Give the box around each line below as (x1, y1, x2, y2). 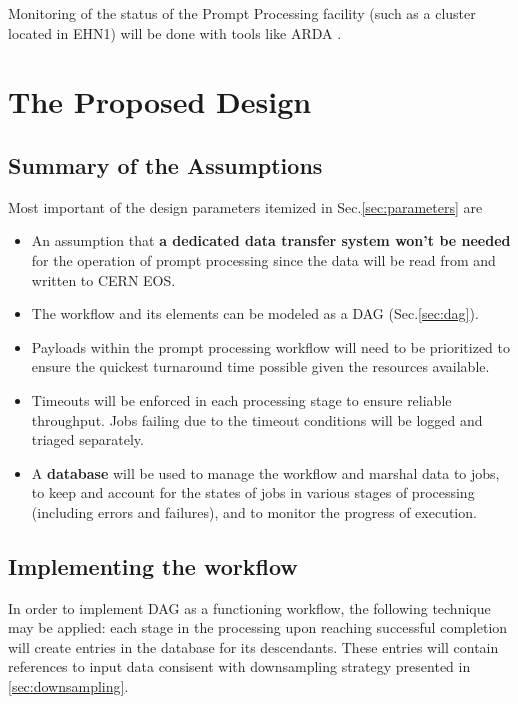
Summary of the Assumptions (8, 149, 323, 180)
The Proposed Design (8, 81, 312, 122)
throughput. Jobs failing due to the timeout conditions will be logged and (31, 409, 483, 430)
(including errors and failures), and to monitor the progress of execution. (31, 501, 477, 522)
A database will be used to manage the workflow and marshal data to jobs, (31, 462, 500, 483)
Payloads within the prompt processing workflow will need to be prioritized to (31, 336, 510, 357)
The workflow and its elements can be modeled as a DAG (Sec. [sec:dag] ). (31, 303, 479, 324)
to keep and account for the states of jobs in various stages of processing (31, 482, 475, 503)
